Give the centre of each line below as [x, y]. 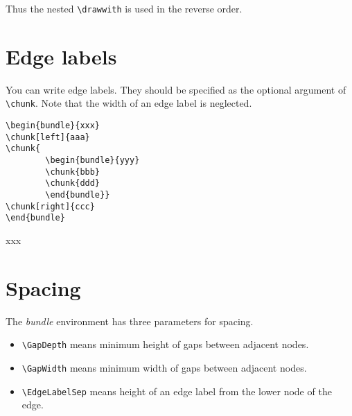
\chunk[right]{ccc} [50, 206]
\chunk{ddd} [73, 183]
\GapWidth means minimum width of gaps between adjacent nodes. [164, 367]
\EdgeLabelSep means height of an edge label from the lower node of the [177, 391]
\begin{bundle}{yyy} [93, 160]
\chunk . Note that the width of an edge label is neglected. [129, 103]
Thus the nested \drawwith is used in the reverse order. [124, 8]
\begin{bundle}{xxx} [53, 126]
